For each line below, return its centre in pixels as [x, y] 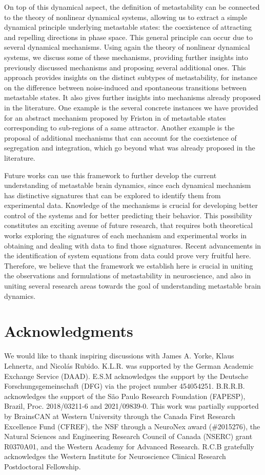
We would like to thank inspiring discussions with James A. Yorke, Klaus [119, 356]
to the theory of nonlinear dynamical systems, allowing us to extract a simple [126, 17]
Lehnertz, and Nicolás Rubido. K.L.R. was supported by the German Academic [129, 365]
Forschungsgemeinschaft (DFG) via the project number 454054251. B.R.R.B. [125, 386]
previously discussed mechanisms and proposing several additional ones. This [125, 67]
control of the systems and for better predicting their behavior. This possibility [128, 215]
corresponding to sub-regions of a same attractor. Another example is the [119, 128]
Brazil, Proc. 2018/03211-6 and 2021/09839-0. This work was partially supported [131, 406]
